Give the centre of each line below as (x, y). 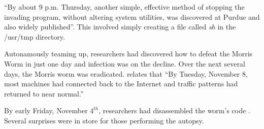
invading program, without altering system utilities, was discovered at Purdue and (132, 17)
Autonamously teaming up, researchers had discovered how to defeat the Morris (128, 54)
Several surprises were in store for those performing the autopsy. (104, 120)
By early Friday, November (46, 110)
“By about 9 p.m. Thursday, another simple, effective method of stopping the (124, 7)
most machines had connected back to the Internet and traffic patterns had (121, 84)
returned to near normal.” (44, 93)
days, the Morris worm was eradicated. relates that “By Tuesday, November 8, (126, 73)
